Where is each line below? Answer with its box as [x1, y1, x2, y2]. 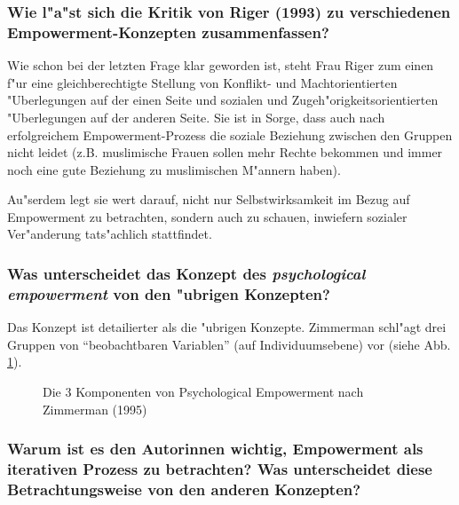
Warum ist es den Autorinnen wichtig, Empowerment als [7, 438, 423, 460]
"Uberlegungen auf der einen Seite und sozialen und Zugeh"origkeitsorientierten [7, 91, 439, 109]
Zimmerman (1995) [43, 399, 147, 418]
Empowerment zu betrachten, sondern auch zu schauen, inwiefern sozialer [7, 207, 408, 225]
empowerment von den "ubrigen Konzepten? [7, 282, 330, 304]
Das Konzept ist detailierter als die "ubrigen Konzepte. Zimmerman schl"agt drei [7, 318, 447, 336]
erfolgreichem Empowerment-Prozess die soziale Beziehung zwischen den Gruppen [7, 125, 453, 144]
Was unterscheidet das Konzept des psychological [7, 263, 366, 284]
